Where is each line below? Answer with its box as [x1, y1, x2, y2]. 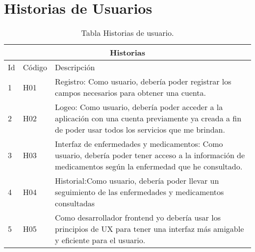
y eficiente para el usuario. [55, 234, 146, 246]
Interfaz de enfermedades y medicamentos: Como [55, 138, 223, 150]
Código [23, 61, 48, 73]
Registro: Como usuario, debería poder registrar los [55, 76, 231, 87]
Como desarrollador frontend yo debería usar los [55, 212, 221, 224]
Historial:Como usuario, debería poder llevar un [55, 175, 219, 187]
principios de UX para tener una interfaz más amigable [55, 223, 244, 235]
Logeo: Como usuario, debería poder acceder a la [55, 101, 223, 113]
